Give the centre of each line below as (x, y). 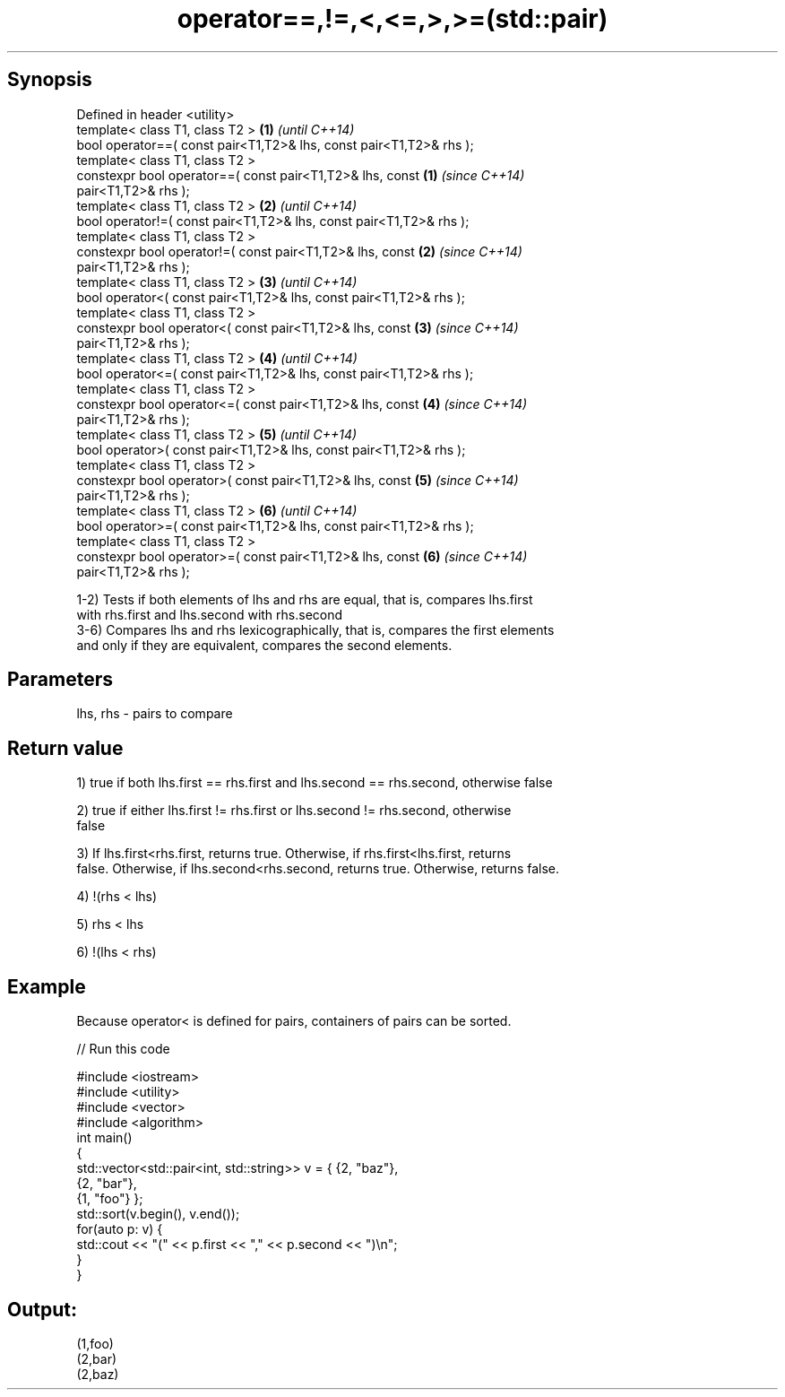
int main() (104, 1138)
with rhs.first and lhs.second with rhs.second (210, 614)
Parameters (60, 680)
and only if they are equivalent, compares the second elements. (264, 645)
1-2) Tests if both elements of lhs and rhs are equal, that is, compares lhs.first (305, 599)
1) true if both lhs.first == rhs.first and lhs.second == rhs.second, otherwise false (315, 783)
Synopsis (50, 80)
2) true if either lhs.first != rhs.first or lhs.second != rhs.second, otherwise (294, 811)
